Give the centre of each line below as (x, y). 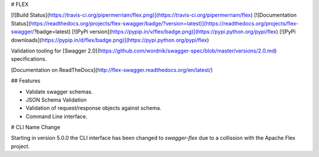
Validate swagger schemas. (59, 91)
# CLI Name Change (35, 127)
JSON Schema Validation (56, 100)
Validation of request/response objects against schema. (94, 108)
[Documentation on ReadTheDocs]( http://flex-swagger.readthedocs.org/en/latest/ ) (112, 70)
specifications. (29, 59)
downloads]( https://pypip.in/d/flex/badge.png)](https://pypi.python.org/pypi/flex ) (110, 40)
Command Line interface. (57, 116)
